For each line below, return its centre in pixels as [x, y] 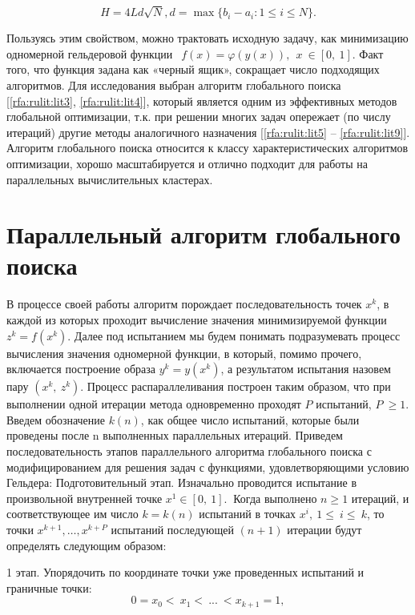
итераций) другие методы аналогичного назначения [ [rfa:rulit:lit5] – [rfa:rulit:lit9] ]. [208, 132]
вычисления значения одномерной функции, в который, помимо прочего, [184, 353]
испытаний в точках [248, 514]
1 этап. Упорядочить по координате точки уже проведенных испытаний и [185, 572]
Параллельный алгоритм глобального [203, 234]
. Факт [368, 53]
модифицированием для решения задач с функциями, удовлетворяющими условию [208, 466]
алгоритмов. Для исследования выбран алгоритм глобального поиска [174, 84]
